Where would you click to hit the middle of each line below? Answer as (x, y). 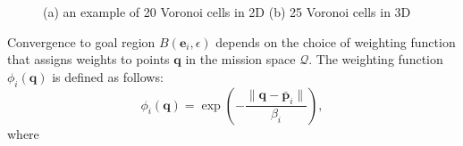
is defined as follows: (108, 76)
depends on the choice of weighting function (336, 41)
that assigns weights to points (88, 59)
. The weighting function (376, 59)
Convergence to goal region (81, 41)
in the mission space (240, 59)
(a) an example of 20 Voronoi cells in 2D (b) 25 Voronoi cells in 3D (227, 12)
